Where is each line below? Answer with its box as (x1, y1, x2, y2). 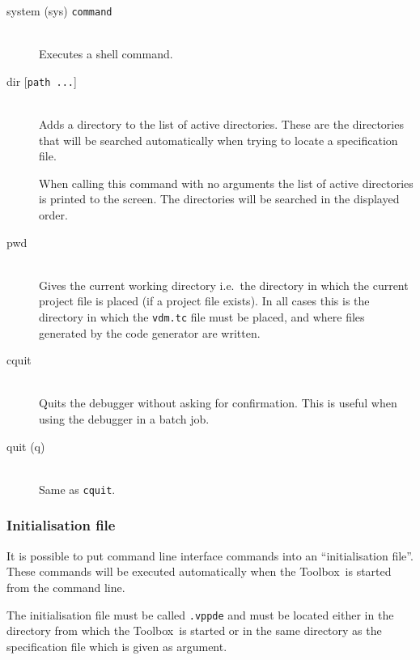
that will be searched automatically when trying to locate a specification (39, 131, 398, 148)
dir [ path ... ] (6, 72, 77, 89)
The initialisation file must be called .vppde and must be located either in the (6, 606, 394, 623)
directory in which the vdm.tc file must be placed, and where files (39, 309, 365, 326)
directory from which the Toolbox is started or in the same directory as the (6, 622, 382, 639)
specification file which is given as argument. (6, 637, 227, 654)
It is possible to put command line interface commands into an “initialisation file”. (6, 547, 414, 564)
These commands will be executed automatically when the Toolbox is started (6, 563, 392, 580)
